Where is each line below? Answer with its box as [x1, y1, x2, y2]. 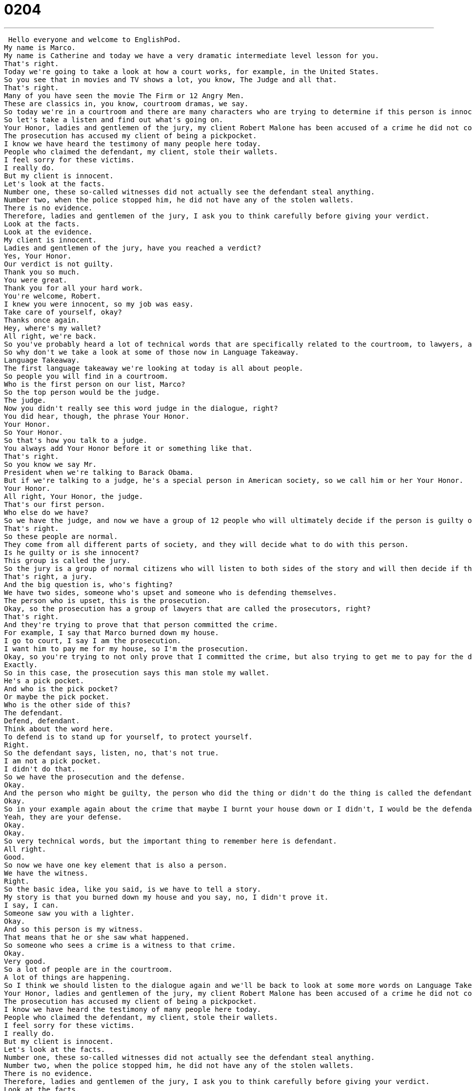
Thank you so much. [4, 267, 80, 276]
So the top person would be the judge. [4, 388, 160, 396]
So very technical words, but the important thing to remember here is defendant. [4, 837, 337, 845]
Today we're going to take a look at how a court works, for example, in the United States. [4, 67, 379, 76]
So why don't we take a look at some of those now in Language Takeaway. [4, 348, 299, 356]
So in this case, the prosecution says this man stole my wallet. [4, 668, 270, 677]
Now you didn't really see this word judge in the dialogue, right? [4, 404, 278, 412]
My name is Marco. [4, 43, 76, 52]
